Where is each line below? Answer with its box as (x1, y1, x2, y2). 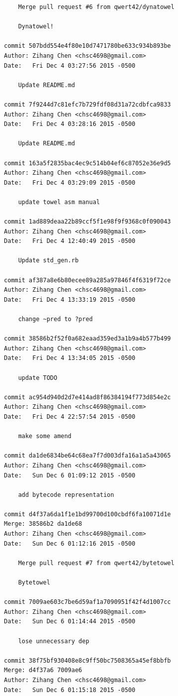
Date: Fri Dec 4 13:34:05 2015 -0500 (4, 354, 135, 362)
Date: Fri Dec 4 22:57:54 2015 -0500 (4, 413, 135, 420)
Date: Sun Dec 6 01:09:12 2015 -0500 (4, 471, 135, 479)
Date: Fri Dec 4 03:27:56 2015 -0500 (4, 62, 135, 69)
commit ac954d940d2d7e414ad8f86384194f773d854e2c (4, 393, 171, 401)
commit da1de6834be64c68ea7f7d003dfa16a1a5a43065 (4, 452, 171, 460)
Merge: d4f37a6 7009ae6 (4, 667, 82, 674)
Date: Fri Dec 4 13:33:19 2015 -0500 (4, 296, 135, 303)
